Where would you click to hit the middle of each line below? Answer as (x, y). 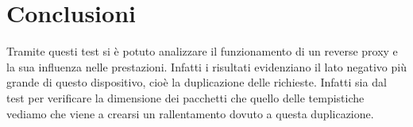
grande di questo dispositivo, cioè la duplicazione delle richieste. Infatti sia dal (197, 82)
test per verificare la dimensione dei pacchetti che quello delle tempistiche (185, 97)
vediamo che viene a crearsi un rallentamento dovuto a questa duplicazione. (190, 113)
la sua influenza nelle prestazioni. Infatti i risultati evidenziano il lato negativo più (206, 66)
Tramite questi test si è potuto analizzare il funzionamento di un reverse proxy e (202, 51)
